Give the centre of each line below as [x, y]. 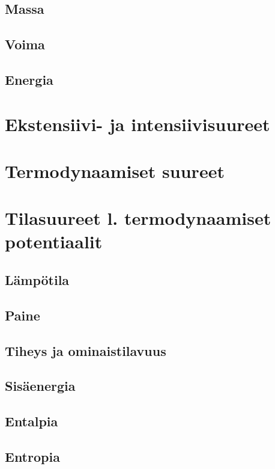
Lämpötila [37, 280]
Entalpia [32, 421]
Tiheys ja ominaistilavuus [86, 350]
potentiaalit [54, 241]
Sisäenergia [40, 386]
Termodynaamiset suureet [115, 170]
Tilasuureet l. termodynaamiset [138, 218]
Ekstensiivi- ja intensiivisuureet [137, 124]
